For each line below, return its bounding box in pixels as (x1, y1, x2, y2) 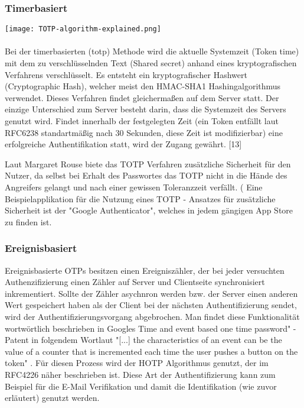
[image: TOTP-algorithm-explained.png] (5, 25, 161, 34)
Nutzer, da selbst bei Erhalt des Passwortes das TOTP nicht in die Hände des (5, 169, 287, 182)
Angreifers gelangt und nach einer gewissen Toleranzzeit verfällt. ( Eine (5, 181, 263, 193)
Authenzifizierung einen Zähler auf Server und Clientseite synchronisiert (5, 276, 265, 288)
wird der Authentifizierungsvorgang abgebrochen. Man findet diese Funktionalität (5, 310, 300, 322)
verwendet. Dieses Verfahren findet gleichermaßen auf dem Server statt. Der (5, 91, 279, 103)
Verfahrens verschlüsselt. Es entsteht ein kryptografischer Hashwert (5, 68, 247, 80)
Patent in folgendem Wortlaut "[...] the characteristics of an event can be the (5, 333, 282, 346)
